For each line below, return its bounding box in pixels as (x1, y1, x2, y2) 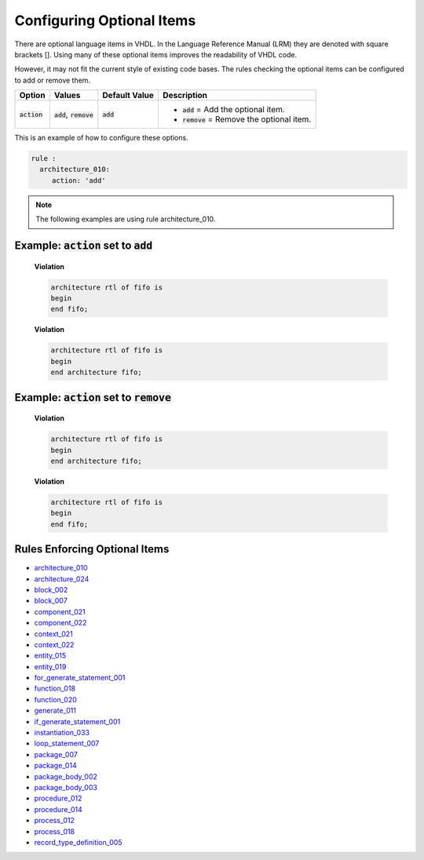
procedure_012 (34, 793, 82, 804)
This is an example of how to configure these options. (14, 133, 188, 143)
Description (162, 90, 208, 101)
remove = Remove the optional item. (181, 114, 312, 125)
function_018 (34, 683, 76, 694)
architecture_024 (34, 574, 90, 584)
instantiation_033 (34, 728, 90, 738)
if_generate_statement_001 (34, 716, 121, 726)
